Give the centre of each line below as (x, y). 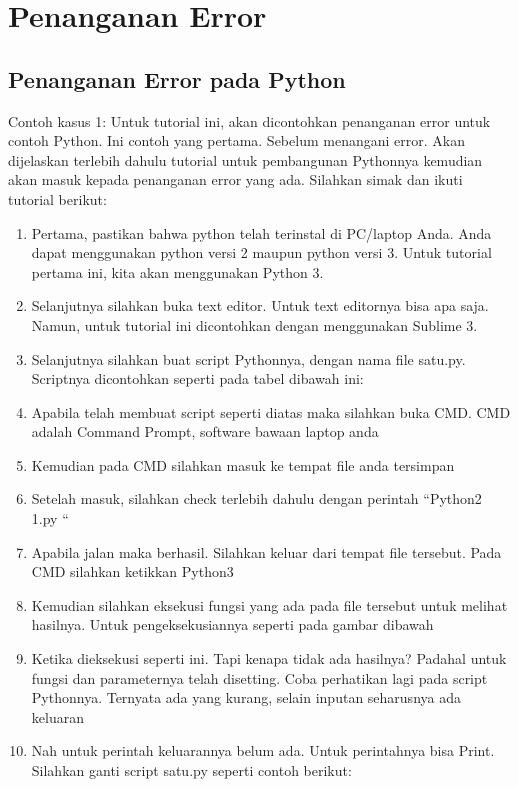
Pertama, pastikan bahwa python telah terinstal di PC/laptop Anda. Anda (261, 232)
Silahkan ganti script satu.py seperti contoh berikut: (191, 770)
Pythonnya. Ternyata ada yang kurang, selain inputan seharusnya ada (246, 697)
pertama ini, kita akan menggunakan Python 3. (177, 271)
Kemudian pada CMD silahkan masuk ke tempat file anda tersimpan (243, 464)
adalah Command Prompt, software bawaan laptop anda (205, 431)
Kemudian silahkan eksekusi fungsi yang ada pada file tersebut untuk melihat (269, 604)
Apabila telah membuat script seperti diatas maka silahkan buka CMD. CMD (271, 411)
